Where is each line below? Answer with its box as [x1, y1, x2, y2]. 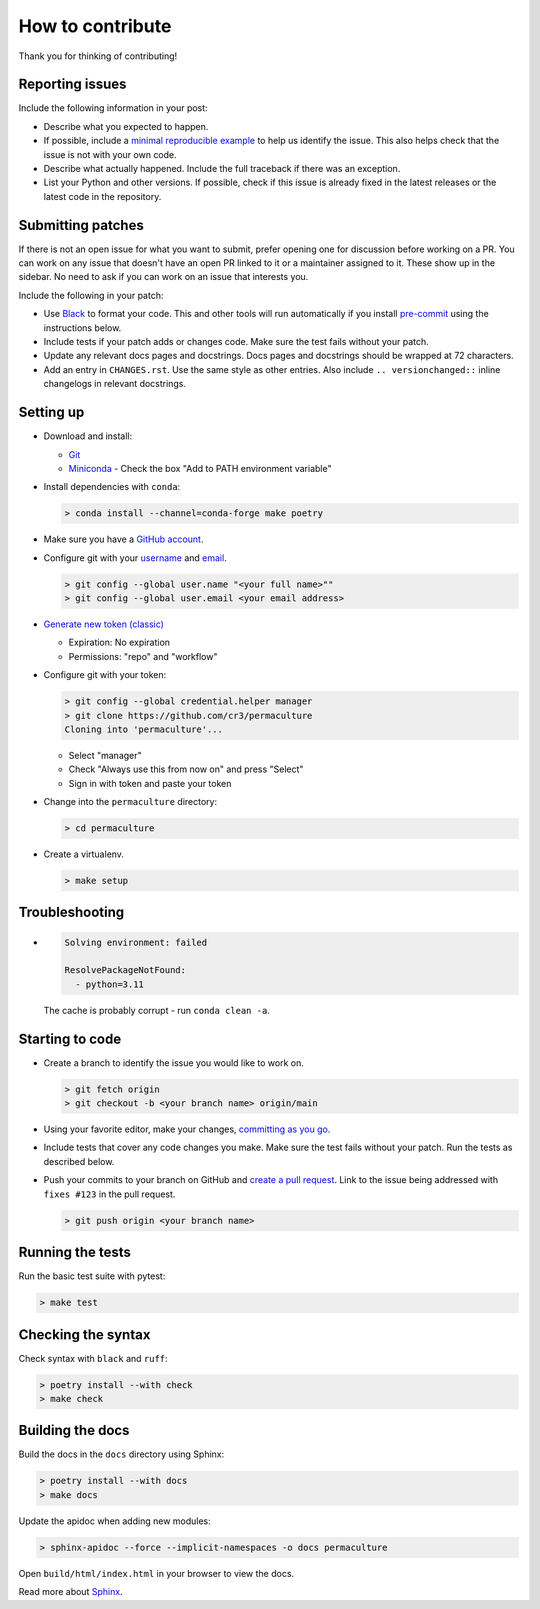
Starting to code [18, 1030, 122, 1047]
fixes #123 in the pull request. [43, 1188, 176, 1200]
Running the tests [18, 1244, 132, 1261]
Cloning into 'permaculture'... [64, 723, 224, 735]
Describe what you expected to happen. [43, 120, 209, 132]
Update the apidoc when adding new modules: [18, 1515, 212, 1527]
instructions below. [43, 321, 122, 334]
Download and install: [43, 430, 133, 442]
